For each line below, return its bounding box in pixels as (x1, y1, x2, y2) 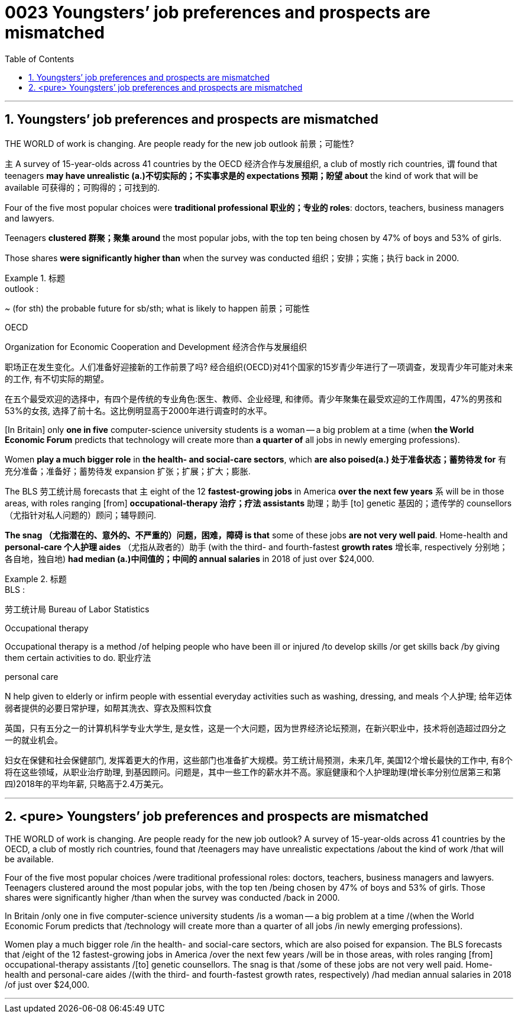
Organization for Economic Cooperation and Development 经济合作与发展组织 (5, 341, 307, 352)
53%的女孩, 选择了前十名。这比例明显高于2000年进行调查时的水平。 (5, 405, 272, 416)
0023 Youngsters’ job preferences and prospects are (5, 2, 430, 23)
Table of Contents (5, 53, 75, 64)
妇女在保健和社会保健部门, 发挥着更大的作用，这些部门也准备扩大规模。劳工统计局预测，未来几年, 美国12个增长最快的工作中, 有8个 (5, 754, 513, 765)
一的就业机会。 (5, 734, 63, 745)
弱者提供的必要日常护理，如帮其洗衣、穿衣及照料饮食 (5, 702, 212, 713)
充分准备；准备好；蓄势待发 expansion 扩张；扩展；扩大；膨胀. (5, 465, 251, 476)
